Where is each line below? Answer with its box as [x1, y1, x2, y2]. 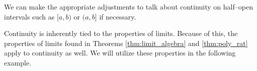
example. [4, 57, 32, 67]
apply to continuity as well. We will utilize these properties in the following [4, 47, 236, 58]
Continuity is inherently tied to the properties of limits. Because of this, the [4, 28, 238, 38]
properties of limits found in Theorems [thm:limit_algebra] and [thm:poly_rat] [4, 37, 248, 48]
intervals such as [4, 11, 55, 21]
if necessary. [99, 11, 136, 21]
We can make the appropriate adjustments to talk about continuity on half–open [4, 1, 253, 11]
